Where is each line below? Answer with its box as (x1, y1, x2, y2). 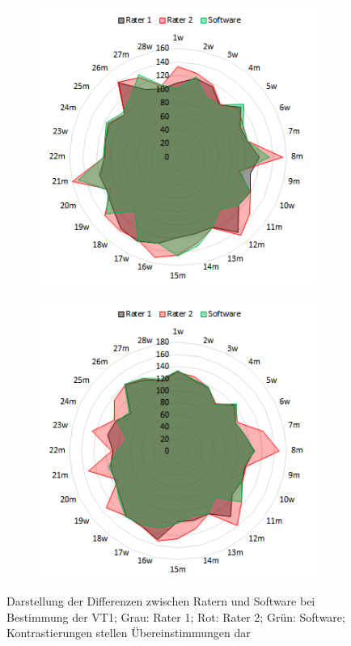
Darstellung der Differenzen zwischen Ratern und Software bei (6, 593, 315, 610)
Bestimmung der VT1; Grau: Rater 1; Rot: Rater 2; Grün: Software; (6, 608, 345, 625)
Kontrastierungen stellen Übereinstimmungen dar (6, 624, 251, 641)
